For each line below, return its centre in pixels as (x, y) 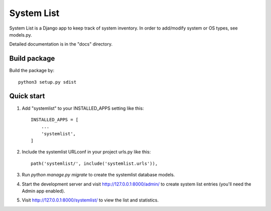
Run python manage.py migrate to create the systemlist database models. (98, 175)
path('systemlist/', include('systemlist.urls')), (94, 163)
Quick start (27, 96)
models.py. (21, 35)
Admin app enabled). (43, 191)
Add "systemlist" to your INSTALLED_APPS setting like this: (83, 108)
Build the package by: (32, 71)
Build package (32, 58)
